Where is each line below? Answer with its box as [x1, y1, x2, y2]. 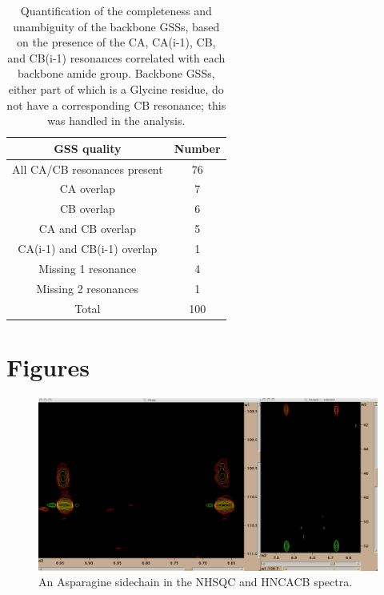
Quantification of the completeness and [20, 2, 212, 18]
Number [174, 139, 221, 156]
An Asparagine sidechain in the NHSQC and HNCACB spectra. [38, 573, 353, 590]
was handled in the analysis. [47, 112, 186, 129]
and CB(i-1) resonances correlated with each [7, 49, 226, 66]
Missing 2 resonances [36, 279, 139, 296]
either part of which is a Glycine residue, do [8, 80, 224, 97]
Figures [6, 350, 90, 383]
